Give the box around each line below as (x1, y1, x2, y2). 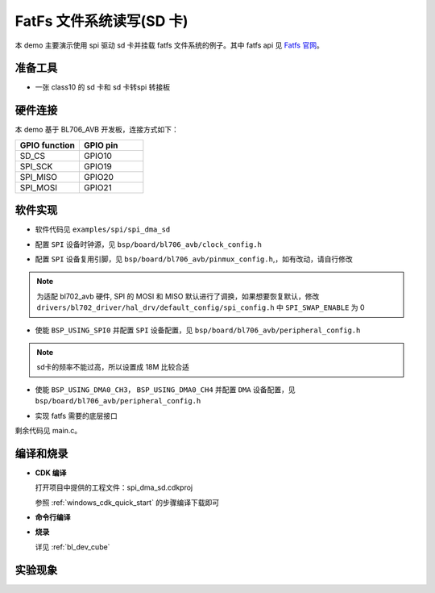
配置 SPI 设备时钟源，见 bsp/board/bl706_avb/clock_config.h (35, 239, 262, 249)
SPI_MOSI (19, 182, 58, 193)
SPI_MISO (19, 171, 58, 182)
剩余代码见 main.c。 (14, 425, 82, 435)
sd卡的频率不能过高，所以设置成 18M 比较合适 (36, 362, 189, 372)
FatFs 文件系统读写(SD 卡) (14, 12, 188, 30)
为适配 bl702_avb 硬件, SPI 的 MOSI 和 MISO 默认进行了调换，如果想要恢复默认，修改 (36, 291, 320, 301)
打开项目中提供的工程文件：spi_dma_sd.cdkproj (35, 482, 193, 492)
